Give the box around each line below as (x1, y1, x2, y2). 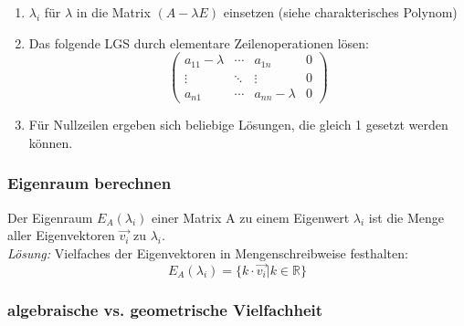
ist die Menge (368, 207, 444, 226)
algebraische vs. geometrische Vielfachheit (7, 298, 323, 321)
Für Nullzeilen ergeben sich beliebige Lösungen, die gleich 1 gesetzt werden (28, 115, 448, 134)
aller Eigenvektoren (7, 226, 115, 245)
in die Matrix (76, 3, 151, 21)
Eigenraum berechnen (7, 172, 172, 195)
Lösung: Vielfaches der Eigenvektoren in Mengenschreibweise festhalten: (7, 243, 408, 262)
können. (28, 132, 73, 152)
